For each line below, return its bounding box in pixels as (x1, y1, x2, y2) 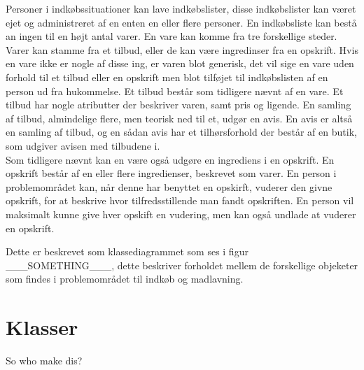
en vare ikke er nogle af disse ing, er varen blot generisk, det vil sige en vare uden (6, 56, 354, 71)
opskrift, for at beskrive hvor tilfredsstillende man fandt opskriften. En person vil (6, 193, 354, 208)
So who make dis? (6, 353, 83, 367)
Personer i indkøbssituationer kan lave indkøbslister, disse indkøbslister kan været (6, 1, 356, 15)
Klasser (6, 313, 78, 341)
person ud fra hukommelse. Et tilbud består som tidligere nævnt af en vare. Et (6, 83, 344, 98)
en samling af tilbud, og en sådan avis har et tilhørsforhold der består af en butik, (6, 124, 357, 139)
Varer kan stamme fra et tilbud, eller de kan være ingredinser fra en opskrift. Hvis (6, 42, 358, 57)
